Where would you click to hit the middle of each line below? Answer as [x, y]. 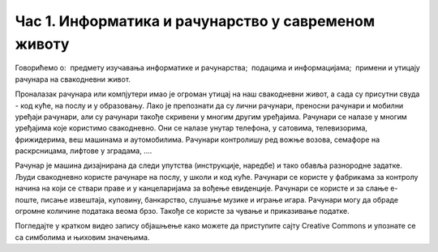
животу [42, 44]
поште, [27, 199]
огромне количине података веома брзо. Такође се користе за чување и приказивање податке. [182, 211]
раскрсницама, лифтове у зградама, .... [84, 151]
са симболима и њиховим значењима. [82, 237]
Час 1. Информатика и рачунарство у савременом [195, 21]
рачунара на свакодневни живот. [73, 79]
